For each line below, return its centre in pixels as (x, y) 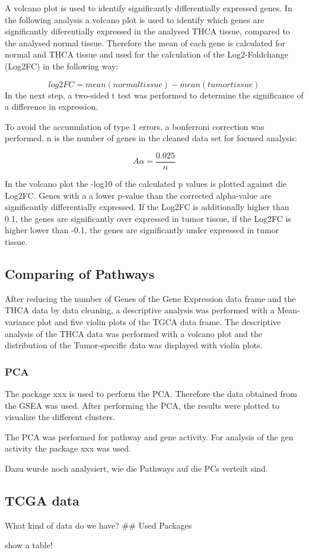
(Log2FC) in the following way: (62, 66)
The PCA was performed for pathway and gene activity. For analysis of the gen (149, 436)
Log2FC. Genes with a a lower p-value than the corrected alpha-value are (138, 195)
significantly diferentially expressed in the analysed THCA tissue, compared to (147, 31)
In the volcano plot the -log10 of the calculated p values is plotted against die (146, 183)
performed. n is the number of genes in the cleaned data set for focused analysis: (151, 138)
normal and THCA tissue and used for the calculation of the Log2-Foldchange (146, 54)
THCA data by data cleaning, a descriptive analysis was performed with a (140, 310)
